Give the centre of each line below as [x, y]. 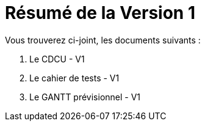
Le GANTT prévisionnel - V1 [85, 97]
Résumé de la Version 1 [100, 13]
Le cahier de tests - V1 [74, 78]
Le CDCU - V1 [57, 59]
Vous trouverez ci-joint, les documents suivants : [103, 40]
